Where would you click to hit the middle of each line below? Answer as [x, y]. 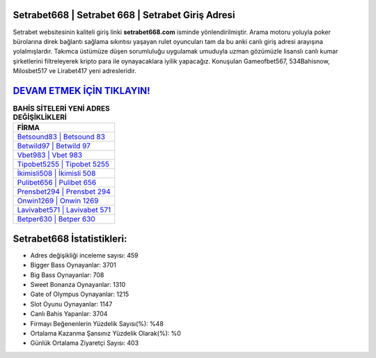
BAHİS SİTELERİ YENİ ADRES [62, 109]
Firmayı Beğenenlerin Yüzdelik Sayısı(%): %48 [97, 323]
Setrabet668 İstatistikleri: [70, 239]
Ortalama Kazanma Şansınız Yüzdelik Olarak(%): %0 [105, 333]
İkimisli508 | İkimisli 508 [56, 173]
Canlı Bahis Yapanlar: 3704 [69, 314]
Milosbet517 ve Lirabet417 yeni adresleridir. [75, 71]
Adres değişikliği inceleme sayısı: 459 [84, 255]
